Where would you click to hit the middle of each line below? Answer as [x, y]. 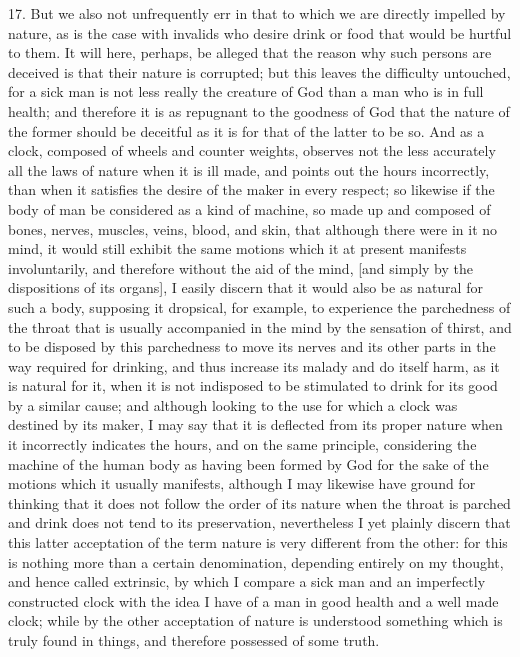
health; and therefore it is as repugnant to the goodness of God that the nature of [259, 110]
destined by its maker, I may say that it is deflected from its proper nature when [255, 424]
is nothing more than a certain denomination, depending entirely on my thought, [256, 561]
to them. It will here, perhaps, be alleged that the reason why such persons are [250, 52]
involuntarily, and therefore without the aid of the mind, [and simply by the [240, 267]
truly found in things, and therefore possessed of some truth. [194, 640]
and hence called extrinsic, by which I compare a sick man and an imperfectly [247, 581]
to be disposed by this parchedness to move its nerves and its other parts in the [252, 346]
